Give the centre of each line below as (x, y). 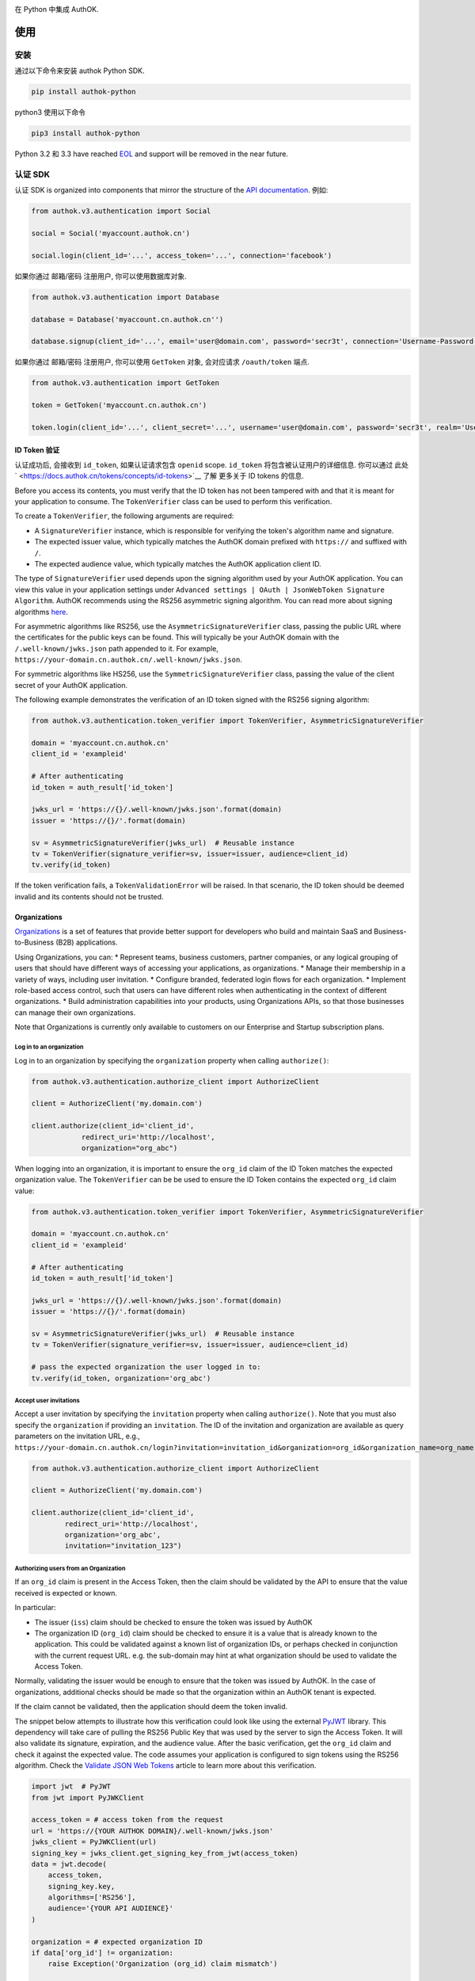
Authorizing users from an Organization (70, 1568)
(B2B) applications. (87, 942)
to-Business (34, 942)
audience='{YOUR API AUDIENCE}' (111, 1908)
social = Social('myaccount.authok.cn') (110, 233)
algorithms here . (42, 612)
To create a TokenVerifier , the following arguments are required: (124, 516)
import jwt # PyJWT (71, 1786)
